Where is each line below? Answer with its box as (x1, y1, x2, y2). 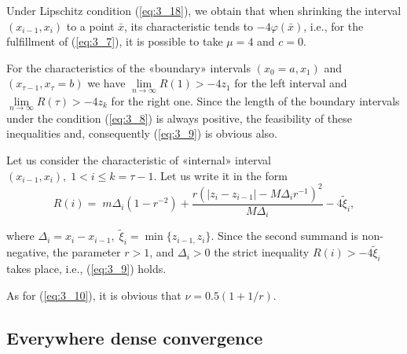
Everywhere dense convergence (6, 325, 263, 349)
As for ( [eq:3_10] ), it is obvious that (6, 286, 181, 303)
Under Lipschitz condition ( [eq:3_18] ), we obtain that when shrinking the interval (6, 2, 401, 18)
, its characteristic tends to (124, 17, 254, 34)
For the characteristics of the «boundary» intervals (6, 59, 251, 76)
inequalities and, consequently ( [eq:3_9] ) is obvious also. (6, 125, 277, 142)
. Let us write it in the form (153, 167, 288, 183)
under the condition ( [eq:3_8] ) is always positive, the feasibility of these (6, 109, 352, 126)
